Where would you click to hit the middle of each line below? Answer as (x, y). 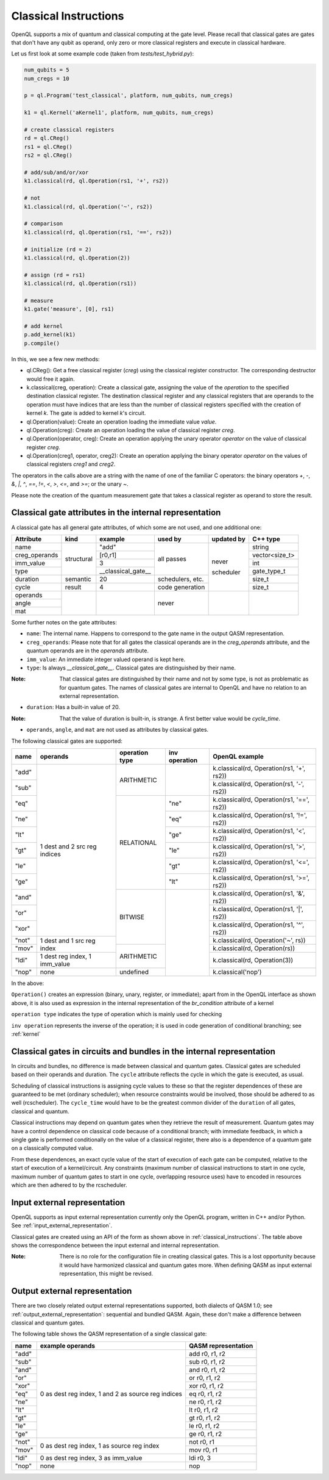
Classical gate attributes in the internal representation (116, 513)
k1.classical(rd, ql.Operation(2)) (77, 258)
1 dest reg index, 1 (65, 956)
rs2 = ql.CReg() (48, 155)
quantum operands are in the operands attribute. (88, 651)
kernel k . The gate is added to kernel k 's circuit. (86, 413)
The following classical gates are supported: (67, 741)
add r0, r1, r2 (207, 1354)
